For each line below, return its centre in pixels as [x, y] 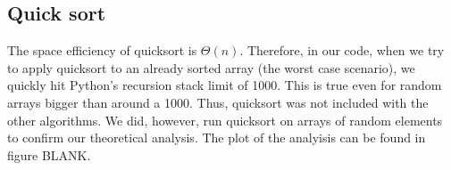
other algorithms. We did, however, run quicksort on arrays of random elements [225, 120]
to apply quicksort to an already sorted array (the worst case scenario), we [211, 67]
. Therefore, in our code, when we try [342, 50]
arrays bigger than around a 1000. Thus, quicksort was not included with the [218, 102]
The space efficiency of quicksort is [102, 50]
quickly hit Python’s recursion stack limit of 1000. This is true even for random [225, 85]
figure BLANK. [49, 154]
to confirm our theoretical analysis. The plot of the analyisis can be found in [217, 138]
